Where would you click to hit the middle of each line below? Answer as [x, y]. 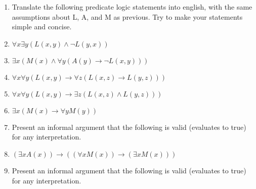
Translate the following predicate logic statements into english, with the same [132, 7]
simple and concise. [42, 27]
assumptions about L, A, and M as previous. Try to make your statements [127, 16]
